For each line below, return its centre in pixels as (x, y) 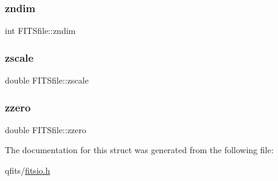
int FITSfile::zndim (40, 31)
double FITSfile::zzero (46, 129)
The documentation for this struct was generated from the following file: (139, 150)
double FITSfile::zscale (47, 80)
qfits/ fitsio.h (28, 170)
